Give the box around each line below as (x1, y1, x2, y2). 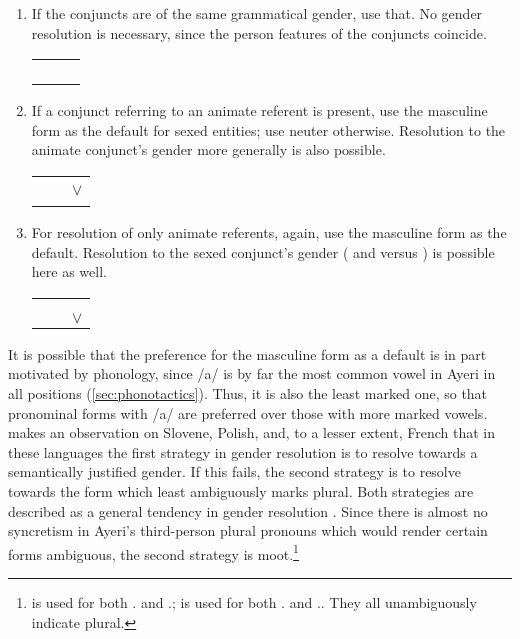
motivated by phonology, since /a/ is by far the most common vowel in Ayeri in (8, 363, 496, 384)
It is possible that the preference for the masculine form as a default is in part (8, 343, 487, 364)
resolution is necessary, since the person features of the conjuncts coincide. (31, 22, 487, 43)
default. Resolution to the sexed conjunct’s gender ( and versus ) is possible (31, 241, 495, 262)
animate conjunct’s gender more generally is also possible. (31, 139, 386, 160)
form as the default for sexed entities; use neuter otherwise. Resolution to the (31, 119, 506, 140)
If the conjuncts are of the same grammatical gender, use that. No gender (31, 3, 483, 23)
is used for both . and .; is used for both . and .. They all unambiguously (31, 591, 477, 612)
